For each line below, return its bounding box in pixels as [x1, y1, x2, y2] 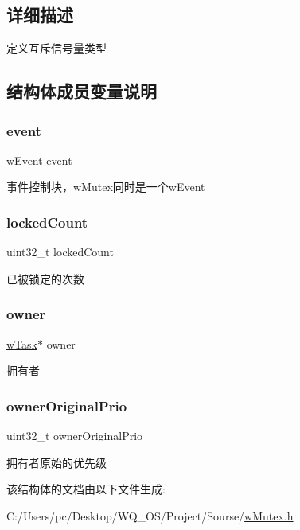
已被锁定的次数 [6, 270, 84, 286]
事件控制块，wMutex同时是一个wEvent [6, 178, 205, 195]
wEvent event [6, 151, 72, 168]
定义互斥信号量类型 [6, 40, 107, 57]
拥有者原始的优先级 [6, 454, 107, 470]
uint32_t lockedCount [6, 244, 114, 260]
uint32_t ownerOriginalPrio [6, 427, 143, 444]
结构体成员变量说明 [6, 79, 157, 103]
